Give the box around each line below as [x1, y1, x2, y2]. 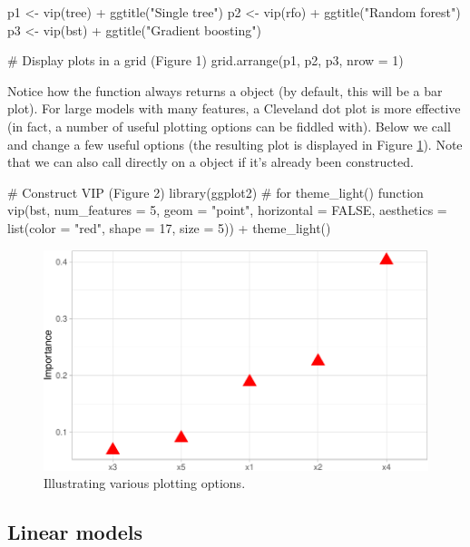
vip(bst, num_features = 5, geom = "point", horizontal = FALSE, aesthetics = [7, 200, 447, 220]
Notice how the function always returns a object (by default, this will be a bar [7, 81, 443, 100]
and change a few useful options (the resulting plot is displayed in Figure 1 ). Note [7, 134, 463, 153]
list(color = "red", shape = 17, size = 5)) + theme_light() [7, 218, 331, 237]
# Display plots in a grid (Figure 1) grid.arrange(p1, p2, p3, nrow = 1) [7, 51, 404, 70]
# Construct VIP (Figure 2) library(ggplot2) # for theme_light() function [7, 182, 424, 201]
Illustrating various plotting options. [44, 474, 246, 493]
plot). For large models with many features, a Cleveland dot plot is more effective [7, 99, 461, 118]
